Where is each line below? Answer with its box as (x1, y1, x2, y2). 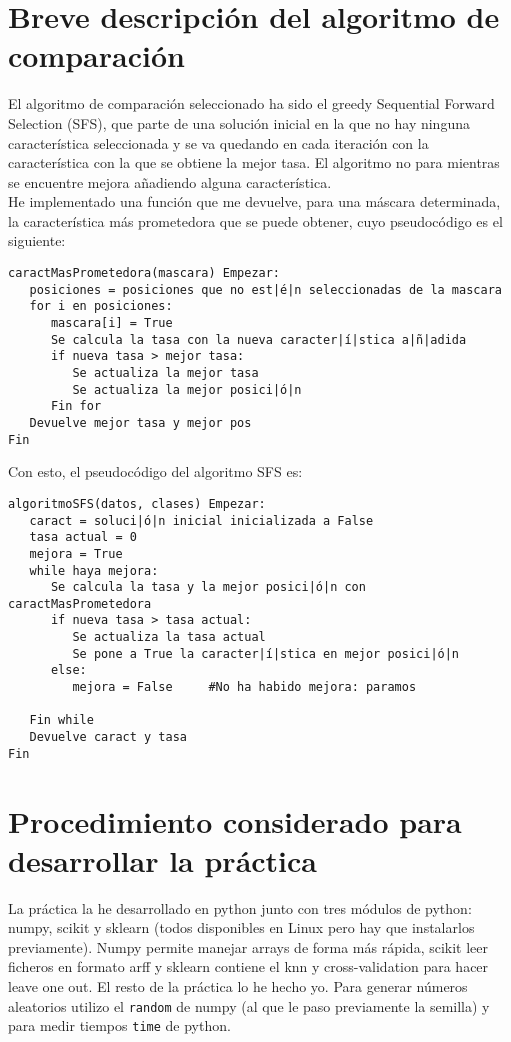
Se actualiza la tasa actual (72, 630, 266, 645)
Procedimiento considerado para (8, 800, 462, 841)
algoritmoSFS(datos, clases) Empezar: (8, 496, 266, 511)
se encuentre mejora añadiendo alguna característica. (8, 171, 332, 192)
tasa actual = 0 (29, 530, 137, 545)
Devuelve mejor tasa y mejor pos (29, 415, 252, 430)
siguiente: (8, 230, 66, 251)
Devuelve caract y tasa (29, 730, 187, 745)
